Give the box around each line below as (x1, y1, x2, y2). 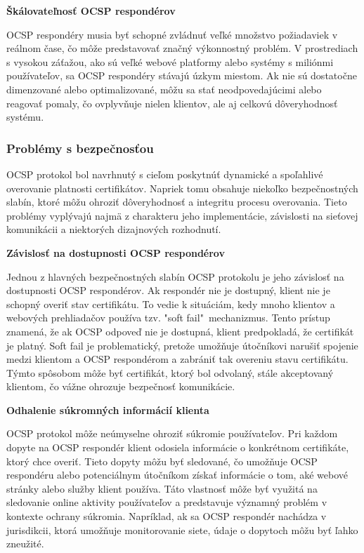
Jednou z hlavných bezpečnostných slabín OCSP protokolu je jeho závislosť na (6, 269, 344, 284)
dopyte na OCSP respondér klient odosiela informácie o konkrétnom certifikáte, (6, 440, 349, 455)
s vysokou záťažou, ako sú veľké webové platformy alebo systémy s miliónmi (6, 54, 334, 69)
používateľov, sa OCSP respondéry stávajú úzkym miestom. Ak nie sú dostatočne (6, 68, 357, 83)
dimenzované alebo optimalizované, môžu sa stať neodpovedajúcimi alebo (6, 81, 322, 96)
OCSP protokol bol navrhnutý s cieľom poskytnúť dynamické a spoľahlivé (6, 166, 323, 181)
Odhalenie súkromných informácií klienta (6, 402, 209, 417)
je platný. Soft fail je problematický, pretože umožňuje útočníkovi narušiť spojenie (6, 338, 358, 352)
